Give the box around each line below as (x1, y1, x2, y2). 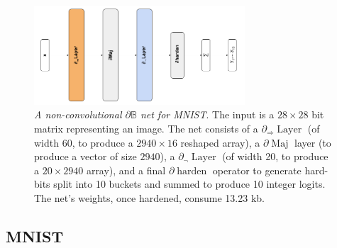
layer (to (294, 135, 331, 150)
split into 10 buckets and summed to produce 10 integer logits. (53, 176, 326, 191)
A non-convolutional (34, 107, 122, 122)
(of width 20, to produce (222, 149, 328, 164)
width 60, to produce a (34, 135, 133, 150)
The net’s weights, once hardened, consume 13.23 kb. (34, 190, 265, 205)
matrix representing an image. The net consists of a (34, 121, 258, 135)
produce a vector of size (34, 149, 137, 164)
